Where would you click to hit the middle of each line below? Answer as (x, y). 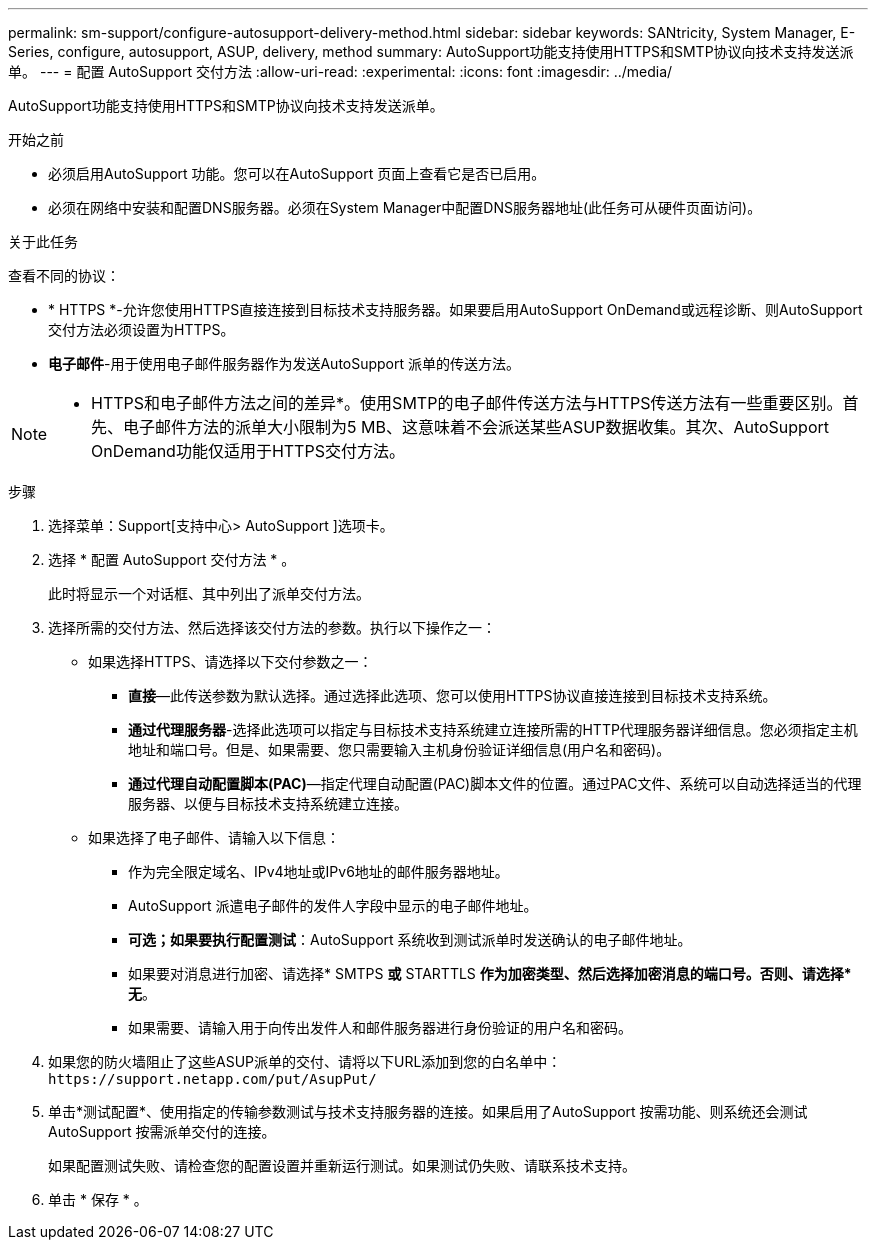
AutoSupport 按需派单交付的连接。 (162, 1131)
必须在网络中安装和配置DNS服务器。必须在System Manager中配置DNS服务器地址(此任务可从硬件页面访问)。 (405, 207)
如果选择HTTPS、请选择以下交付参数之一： (230, 661)
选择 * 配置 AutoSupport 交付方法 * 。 (172, 559)
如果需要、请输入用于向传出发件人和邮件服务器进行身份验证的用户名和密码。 (380, 1027)
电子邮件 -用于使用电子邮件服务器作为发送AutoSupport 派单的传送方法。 (284, 363)
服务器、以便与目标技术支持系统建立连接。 (268, 803)
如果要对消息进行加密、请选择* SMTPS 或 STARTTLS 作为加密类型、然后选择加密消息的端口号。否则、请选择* (490, 973)
